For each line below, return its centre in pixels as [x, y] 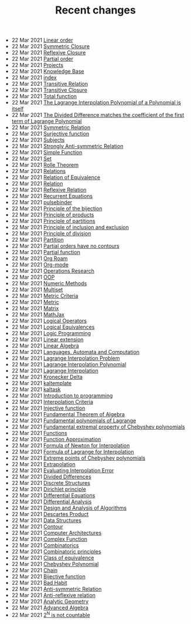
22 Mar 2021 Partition [37, 240]
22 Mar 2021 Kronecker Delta [47, 377]
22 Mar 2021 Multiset [37, 290]
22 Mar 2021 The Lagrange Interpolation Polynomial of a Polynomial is [96, 103]
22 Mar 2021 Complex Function [50, 539]
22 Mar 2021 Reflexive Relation [49, 190]
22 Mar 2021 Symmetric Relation [51, 127]
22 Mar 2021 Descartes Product [50, 514]
